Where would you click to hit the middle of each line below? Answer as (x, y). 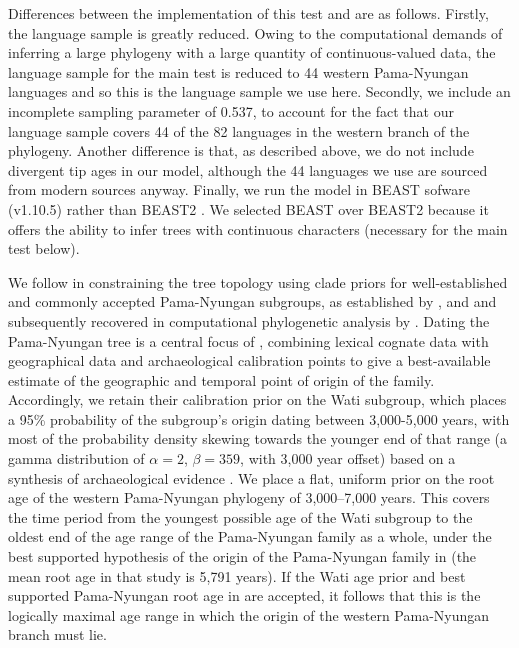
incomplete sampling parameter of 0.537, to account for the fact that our (231, 110)
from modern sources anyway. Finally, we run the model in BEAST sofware (239, 189)
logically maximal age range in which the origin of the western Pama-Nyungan (249, 614)
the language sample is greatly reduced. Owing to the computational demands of (255, 32)
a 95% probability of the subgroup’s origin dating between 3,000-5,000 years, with (259, 418)
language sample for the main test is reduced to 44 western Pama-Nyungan (238, 71)
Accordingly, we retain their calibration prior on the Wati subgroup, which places (257, 399)
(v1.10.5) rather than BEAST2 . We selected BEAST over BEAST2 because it (248, 208)
